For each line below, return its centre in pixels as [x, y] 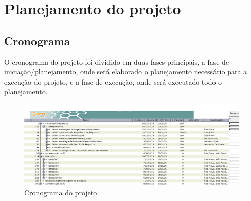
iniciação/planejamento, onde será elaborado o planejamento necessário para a [126, 72]
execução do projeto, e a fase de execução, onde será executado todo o [113, 81]
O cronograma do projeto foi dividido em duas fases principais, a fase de [117, 62]
